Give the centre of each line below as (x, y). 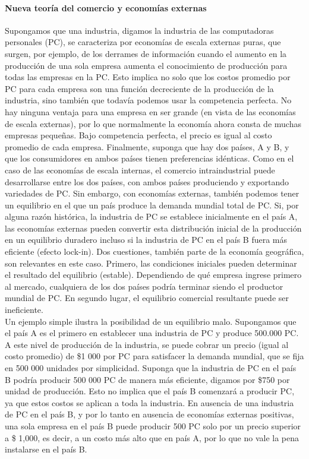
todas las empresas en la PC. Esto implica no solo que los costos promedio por (148, 77)
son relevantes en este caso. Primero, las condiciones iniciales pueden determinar (151, 263)
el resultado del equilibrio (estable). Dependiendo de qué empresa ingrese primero (153, 275)
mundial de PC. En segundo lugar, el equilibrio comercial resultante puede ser (147, 298)
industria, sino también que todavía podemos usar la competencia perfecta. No (148, 100)
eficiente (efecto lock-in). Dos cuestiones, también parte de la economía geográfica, (154, 251)
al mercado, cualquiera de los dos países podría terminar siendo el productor (144, 286)
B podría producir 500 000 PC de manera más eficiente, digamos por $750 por (147, 379)
